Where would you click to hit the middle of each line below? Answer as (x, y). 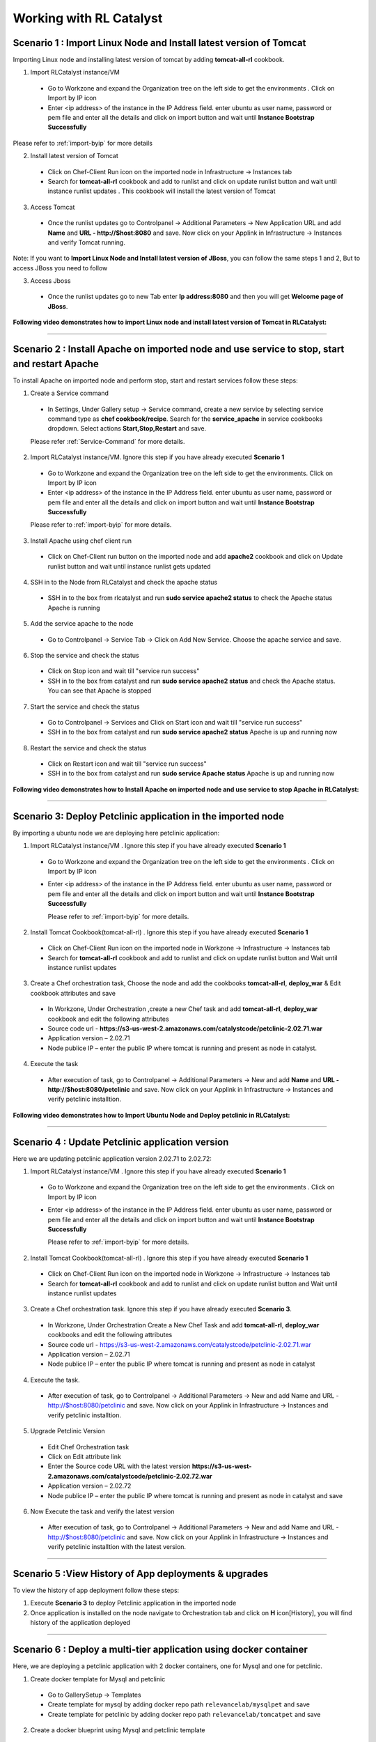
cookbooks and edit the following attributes (110, 1335)
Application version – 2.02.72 (89, 1486)
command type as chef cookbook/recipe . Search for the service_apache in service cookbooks (185, 419)
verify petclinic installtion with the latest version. (117, 1547)
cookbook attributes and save (73, 993)
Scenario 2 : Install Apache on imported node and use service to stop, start (179, 349)
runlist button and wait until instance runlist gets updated (130, 566)
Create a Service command (70, 393)
